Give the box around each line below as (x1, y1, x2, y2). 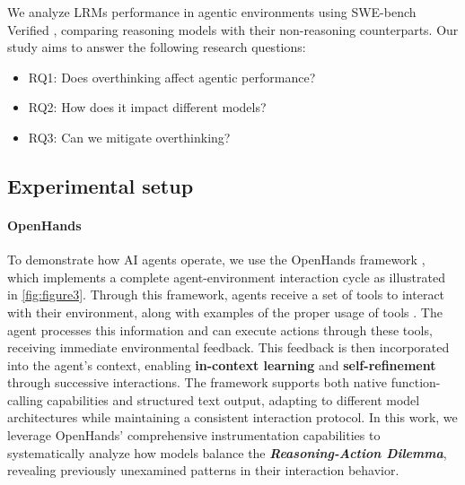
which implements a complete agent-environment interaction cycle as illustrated (7, 267, 445, 286)
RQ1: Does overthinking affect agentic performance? (28, 67, 316, 86)
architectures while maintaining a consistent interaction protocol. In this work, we (7, 408, 458, 427)
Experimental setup (7, 171, 194, 199)
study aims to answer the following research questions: (7, 38, 306, 56)
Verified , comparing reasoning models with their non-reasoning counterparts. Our (7, 20, 459, 39)
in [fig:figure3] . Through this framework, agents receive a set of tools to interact (7, 285, 445, 304)
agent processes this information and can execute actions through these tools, (7, 320, 433, 339)
